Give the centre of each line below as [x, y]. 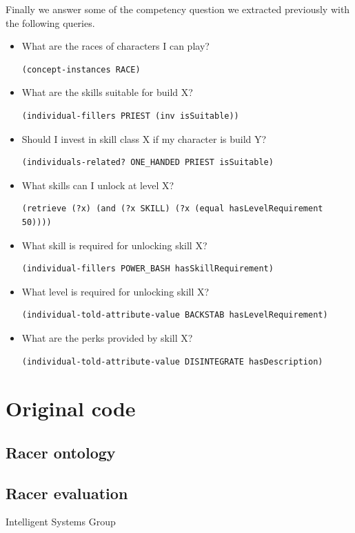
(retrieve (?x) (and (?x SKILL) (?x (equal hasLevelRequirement [172, 209]
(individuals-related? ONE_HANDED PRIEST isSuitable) [148, 163]
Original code [71, 408]
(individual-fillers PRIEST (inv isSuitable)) [130, 116]
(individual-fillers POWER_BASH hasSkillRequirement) [148, 269]
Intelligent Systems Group [61, 522]
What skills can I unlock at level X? [98, 185]
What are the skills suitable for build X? [107, 92]
